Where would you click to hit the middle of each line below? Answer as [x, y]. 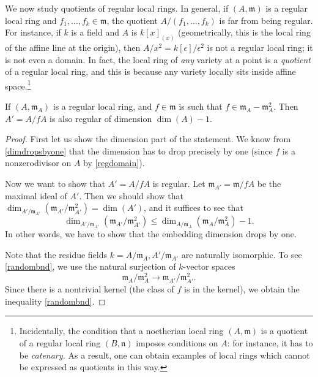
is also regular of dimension [101, 118]
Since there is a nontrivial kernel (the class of [90, 289]
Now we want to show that [55, 184]
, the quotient [132, 20]
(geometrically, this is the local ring [244, 32]
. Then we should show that [131, 195]
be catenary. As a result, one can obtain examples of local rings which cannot [165, 355]
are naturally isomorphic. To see [242, 254]
